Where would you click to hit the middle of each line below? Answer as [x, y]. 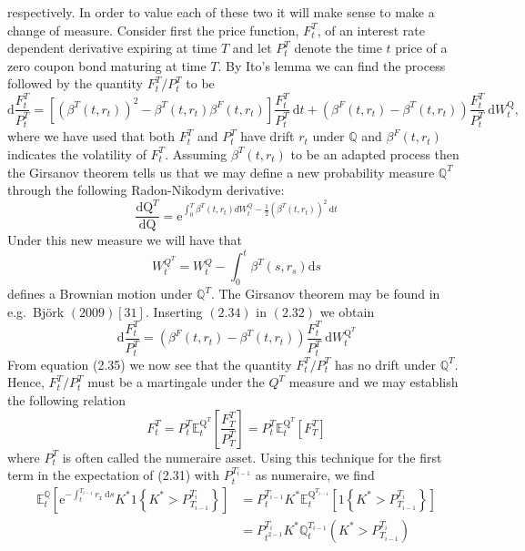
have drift [268, 136]
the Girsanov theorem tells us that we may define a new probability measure [221, 172]
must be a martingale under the [176, 382]
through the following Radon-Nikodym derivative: [146, 190]
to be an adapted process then [375, 153]
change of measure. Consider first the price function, [153, 30]
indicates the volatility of [77, 153]
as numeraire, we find [315, 475]
